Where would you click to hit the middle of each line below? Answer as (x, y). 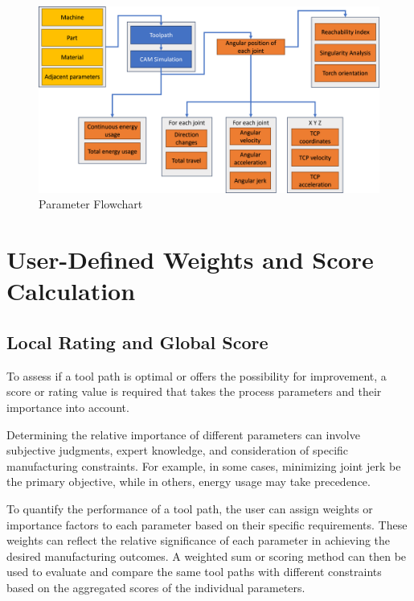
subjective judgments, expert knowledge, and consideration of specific (178, 450)
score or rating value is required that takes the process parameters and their (194, 391)
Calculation (71, 291)
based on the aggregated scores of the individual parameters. (156, 587)
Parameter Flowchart (91, 204)
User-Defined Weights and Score (190, 259)
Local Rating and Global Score (137, 342)
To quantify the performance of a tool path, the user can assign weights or (190, 508)
